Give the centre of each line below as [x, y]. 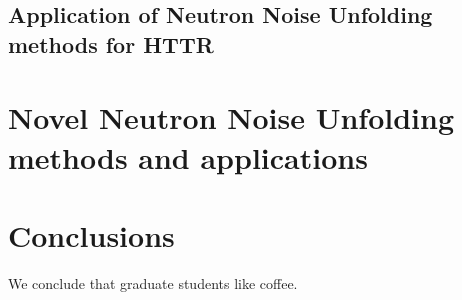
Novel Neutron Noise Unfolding [231, 117]
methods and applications [188, 156]
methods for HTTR [111, 43]
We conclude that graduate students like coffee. [153, 282]
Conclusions [91, 234]
